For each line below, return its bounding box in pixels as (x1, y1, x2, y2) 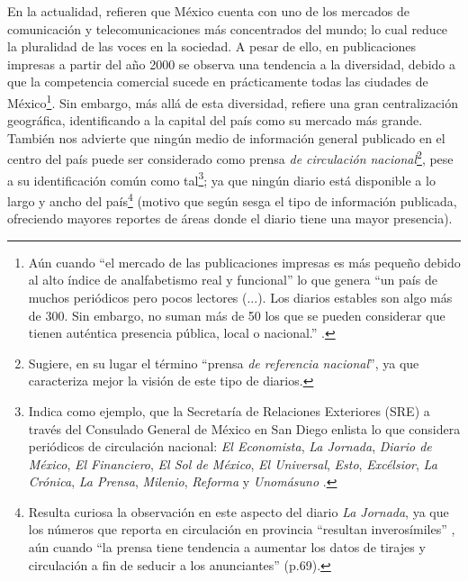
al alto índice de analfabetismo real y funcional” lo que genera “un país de (28, 270, 437, 289)
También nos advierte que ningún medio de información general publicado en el (7, 128, 445, 147)
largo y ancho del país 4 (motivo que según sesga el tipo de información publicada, (7, 188, 457, 210)
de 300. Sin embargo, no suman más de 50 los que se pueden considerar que (28, 305, 445, 324)
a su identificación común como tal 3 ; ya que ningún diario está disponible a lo (7, 168, 436, 189)
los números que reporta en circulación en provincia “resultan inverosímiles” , (28, 520, 455, 539)
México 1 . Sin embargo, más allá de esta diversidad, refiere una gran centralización (7, 90, 458, 112)
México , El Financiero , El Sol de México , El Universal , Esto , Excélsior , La (28, 454, 437, 473)
